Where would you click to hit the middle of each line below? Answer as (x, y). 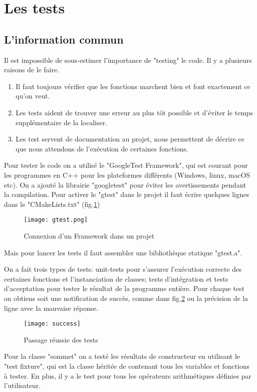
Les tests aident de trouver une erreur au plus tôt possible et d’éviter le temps (134, 112)
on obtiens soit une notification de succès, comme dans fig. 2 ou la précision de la (126, 298)
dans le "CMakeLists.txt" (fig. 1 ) (52, 204)
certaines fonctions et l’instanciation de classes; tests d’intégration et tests (116, 278)
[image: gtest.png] (56, 220)
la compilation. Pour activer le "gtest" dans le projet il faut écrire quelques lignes (127, 194)
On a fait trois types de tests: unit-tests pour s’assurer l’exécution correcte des (123, 269)
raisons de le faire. (32, 70)
